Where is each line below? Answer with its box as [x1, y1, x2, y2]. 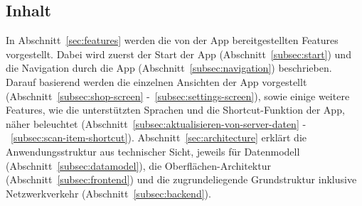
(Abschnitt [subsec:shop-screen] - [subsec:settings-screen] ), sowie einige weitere [6, 88, 350, 103]
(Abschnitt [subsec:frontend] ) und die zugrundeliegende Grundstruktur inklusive [6, 172, 357, 187]
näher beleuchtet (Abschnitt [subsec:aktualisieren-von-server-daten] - [6, 116, 307, 131]
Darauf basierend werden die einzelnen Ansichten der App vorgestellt [6, 74, 307, 89]
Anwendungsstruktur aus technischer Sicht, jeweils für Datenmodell [6, 143, 300, 158]
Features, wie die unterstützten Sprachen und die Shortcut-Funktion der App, [6, 102, 345, 117]
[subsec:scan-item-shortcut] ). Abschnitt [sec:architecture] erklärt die [11, 130, 307, 145]
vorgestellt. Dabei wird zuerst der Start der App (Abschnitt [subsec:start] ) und [6, 46, 351, 61]
